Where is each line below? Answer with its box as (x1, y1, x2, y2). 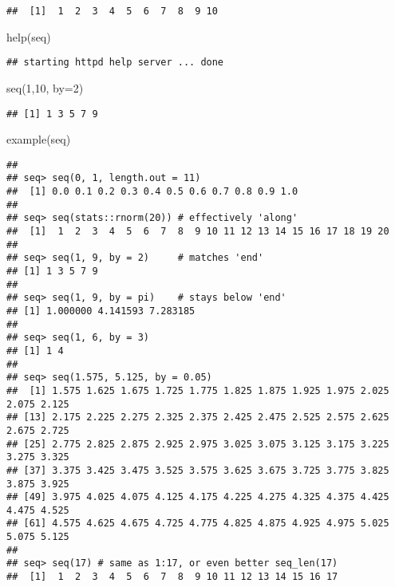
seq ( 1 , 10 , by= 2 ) (6, 79, 84, 96)
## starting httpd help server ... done (6, 57, 224, 69)
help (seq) (6, 28, 51, 45)
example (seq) (6, 131, 71, 148)
